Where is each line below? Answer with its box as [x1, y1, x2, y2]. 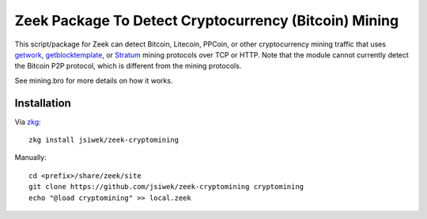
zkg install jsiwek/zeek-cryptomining [28, 135, 179, 145]
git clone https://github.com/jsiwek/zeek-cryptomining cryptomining [28, 182, 304, 191]
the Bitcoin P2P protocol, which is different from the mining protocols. [14, 61, 242, 71]
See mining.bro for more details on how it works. [14, 76, 173, 85]
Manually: [14, 153, 47, 162]
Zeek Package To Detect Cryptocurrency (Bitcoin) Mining [14, 12, 399, 29]
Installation [14, 96, 71, 109]
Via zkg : [14, 117, 41, 126]
